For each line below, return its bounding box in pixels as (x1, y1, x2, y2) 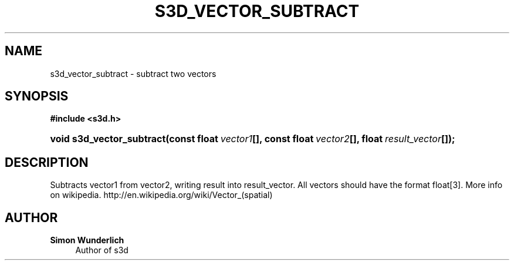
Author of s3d (75, 245, 128, 256)
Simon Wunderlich (50, 235, 124, 246)
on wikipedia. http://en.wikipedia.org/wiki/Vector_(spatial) (50, 190, 273, 200)
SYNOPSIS (5, 89, 69, 104)
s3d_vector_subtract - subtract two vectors (50, 68, 217, 79)
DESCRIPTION (5, 155, 89, 170)
